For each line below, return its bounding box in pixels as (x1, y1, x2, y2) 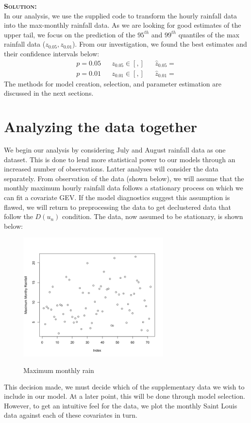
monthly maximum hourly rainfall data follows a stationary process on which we (4, 183, 243, 193)
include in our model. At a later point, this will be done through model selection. (4, 391, 245, 401)
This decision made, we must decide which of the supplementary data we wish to (4, 381, 245, 391)
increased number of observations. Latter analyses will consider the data (4, 164, 218, 174)
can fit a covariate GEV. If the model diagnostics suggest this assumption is (4, 192, 230, 202)
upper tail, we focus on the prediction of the (4, 29, 135, 39)
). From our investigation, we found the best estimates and (72, 39, 247, 49)
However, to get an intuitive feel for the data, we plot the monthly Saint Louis (4, 400, 237, 410)
